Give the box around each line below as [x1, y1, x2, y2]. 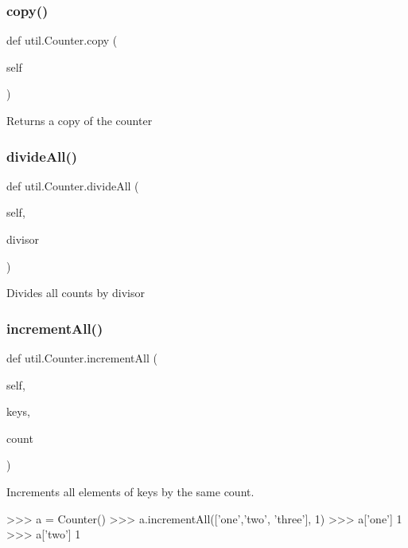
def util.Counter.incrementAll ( [6, 350, 157, 366]
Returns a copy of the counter [6, 112, 153, 128]
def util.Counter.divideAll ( [6, 177, 139, 194]
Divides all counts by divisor [6, 284, 145, 301]
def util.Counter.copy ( [6, 32, 118, 49]
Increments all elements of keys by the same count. [6, 483, 255, 499]
